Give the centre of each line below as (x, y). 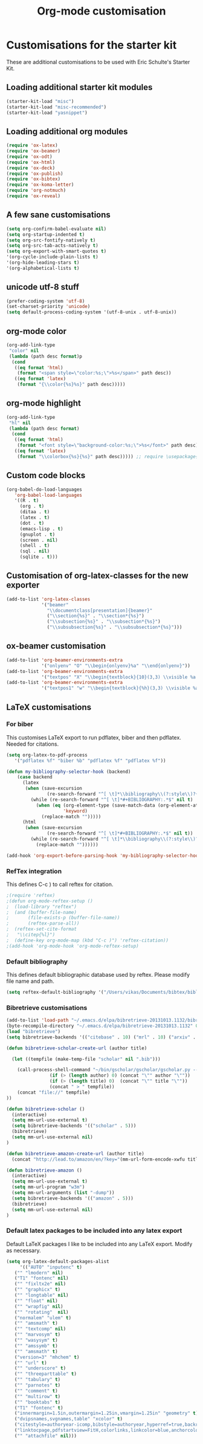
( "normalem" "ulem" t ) (43, 1318)
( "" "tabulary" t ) (37, 1380)
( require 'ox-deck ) (31, 168)
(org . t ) (32, 507)
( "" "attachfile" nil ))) (46, 1436)
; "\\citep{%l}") (31, 935)
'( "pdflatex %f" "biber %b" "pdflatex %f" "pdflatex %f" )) (90, 761)
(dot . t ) (32, 523)
